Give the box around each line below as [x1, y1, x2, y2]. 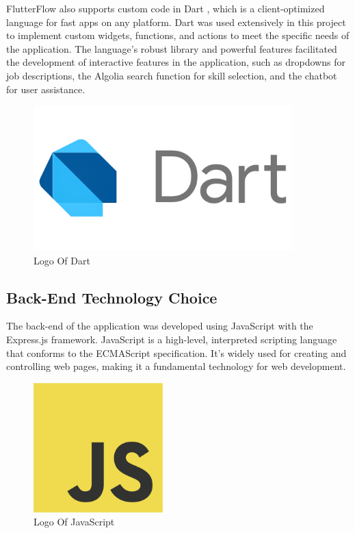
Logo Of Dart [34, 253, 90, 267]
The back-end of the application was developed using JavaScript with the [6, 319, 313, 333]
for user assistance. [6, 82, 86, 96]
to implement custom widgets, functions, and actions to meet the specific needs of [6, 28, 350, 42]
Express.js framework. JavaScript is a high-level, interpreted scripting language [6, 332, 337, 346]
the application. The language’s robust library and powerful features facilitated [6, 41, 337, 55]
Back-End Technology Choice [6, 286, 218, 308]
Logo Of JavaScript [34, 515, 115, 529]
